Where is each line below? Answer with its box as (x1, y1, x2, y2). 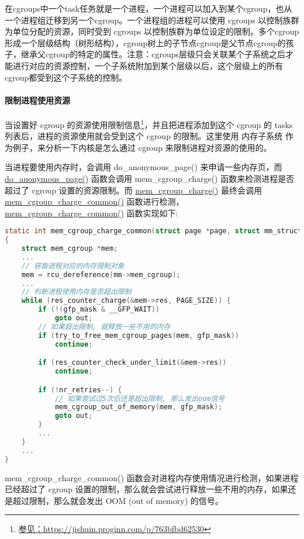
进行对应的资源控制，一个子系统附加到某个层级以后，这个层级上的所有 (12, 59, 283, 71)
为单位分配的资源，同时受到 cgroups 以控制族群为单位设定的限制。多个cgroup (5, 25, 299, 37)
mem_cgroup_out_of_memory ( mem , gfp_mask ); (54, 403, 223, 412)
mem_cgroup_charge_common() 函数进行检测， (5, 195, 184, 208)
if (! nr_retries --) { (38, 385, 122, 394)
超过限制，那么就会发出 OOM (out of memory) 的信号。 (12, 494, 223, 506)
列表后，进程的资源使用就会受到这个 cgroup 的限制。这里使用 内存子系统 (5, 130, 283, 142)
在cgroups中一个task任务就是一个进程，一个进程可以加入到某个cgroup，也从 (5, 2, 292, 14)
